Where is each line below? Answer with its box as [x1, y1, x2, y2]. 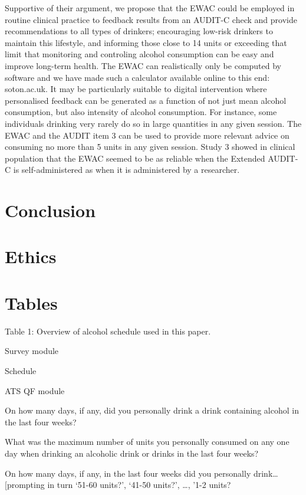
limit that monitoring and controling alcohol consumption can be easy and [5, 48, 274, 60]
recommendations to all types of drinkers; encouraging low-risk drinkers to [5, 25, 273, 37]
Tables [5, 290, 58, 314]
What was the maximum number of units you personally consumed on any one [5, 435, 289, 448]
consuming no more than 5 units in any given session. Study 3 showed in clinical [5, 140, 295, 153]
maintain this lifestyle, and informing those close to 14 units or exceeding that [5, 36, 287, 48]
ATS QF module [5, 384, 65, 396]
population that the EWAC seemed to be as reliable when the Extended [5, 152, 265, 164]
